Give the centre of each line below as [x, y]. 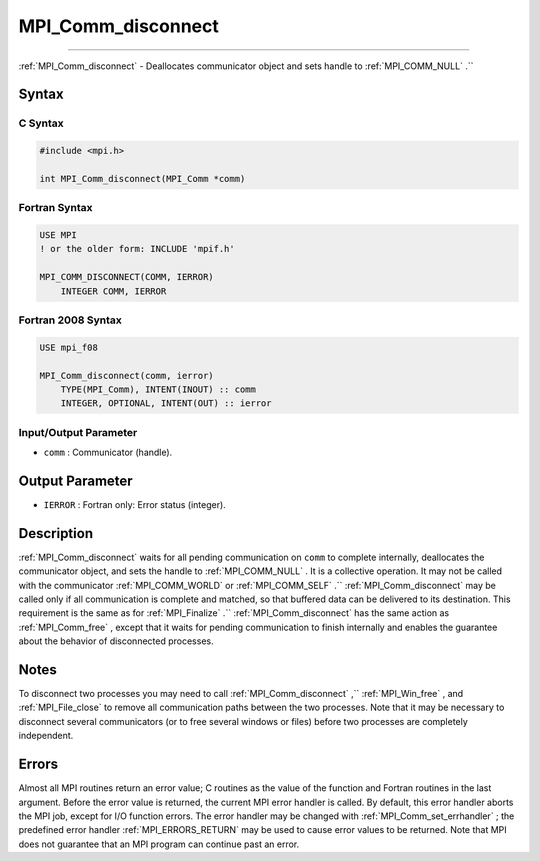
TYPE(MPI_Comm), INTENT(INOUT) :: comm [158, 389]
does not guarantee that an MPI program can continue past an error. [159, 844]
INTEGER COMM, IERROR [113, 291]
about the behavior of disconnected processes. [116, 641]
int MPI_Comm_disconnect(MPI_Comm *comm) [142, 178]
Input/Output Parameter [78, 432]
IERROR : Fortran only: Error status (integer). [135, 504]
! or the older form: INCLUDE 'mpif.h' [137, 249]
